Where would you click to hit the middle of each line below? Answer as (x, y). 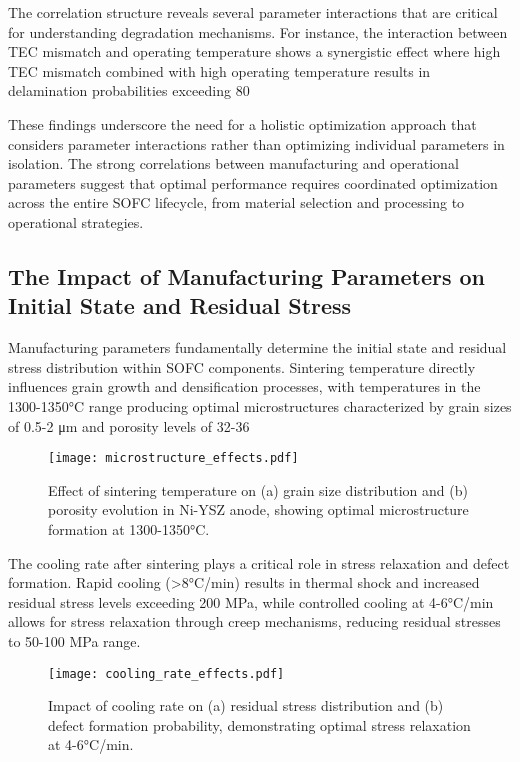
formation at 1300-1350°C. (129, 528)
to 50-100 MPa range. (74, 640)
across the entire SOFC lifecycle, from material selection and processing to (236, 202)
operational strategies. (76, 221)
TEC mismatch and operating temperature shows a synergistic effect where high (254, 51)
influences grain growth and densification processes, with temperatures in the (244, 386)
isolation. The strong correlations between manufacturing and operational (233, 163)
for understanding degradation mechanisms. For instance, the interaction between (258, 31)
